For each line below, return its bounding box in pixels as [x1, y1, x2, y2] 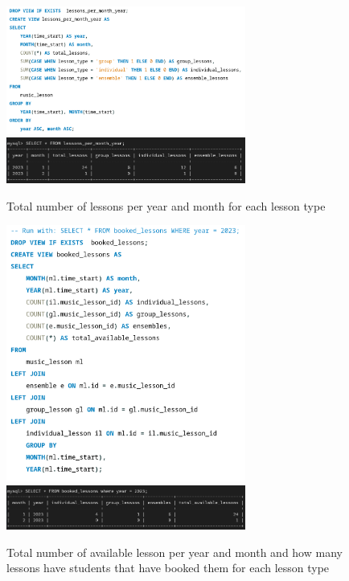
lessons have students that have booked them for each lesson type [6, 559, 330, 576]
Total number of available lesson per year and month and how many [6, 543, 343, 560]
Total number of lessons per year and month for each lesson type [6, 197, 326, 214]
